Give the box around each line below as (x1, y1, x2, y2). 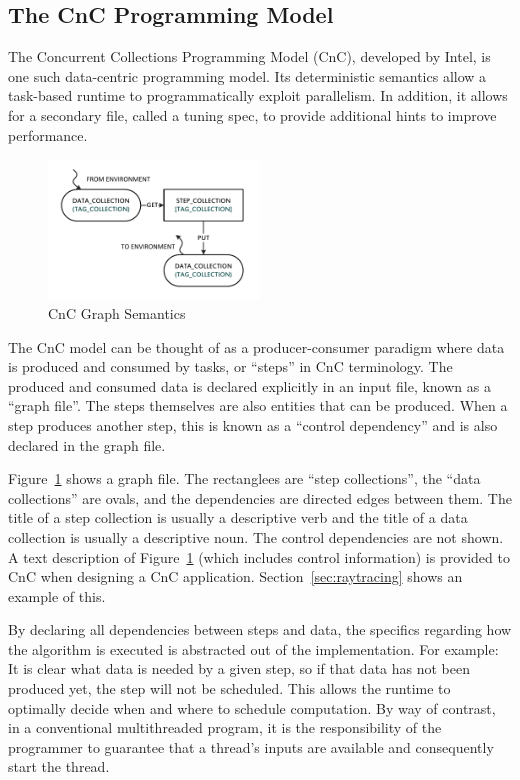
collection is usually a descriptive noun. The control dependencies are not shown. (8, 526, 504, 547)
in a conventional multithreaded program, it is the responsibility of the (8, 717, 442, 738)
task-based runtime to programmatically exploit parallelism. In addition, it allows (8, 85, 508, 106)
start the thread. (8, 756, 110, 777)
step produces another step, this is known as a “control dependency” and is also (8, 414, 498, 435)
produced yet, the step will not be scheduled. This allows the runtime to (8, 678, 451, 699)
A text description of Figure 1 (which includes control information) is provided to (8, 546, 510, 567)
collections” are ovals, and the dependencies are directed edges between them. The (8, 487, 512, 508)
